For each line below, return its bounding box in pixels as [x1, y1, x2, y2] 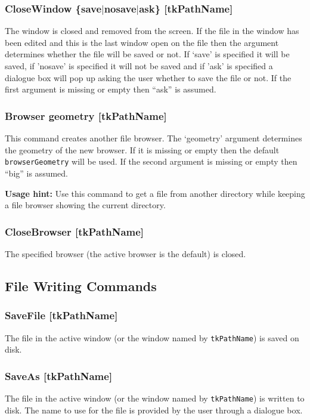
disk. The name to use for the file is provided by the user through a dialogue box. [5, 403, 303, 416]
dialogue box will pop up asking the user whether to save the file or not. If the [5, 71, 292, 84]
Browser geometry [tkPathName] [5, 108, 167, 123]
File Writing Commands [5, 276, 157, 295]
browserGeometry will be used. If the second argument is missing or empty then [5, 155, 297, 168]
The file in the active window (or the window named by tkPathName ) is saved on [5, 331, 299, 344]
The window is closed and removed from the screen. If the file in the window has [5, 24, 299, 37]
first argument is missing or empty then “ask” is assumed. [5, 83, 216, 95]
